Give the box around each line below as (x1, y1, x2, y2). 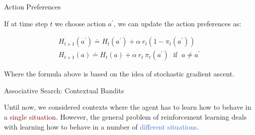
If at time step (4, 18, 48, 28)
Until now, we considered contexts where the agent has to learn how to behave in (4, 102, 252, 112)
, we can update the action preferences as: (113, 18, 242, 28)
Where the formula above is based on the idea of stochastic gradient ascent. (4, 68, 235, 79)
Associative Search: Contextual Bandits (4, 85, 124, 95)
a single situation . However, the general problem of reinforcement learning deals (4, 112, 247, 122)
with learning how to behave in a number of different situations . (4, 121, 199, 132)
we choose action (55, 18, 106, 28)
